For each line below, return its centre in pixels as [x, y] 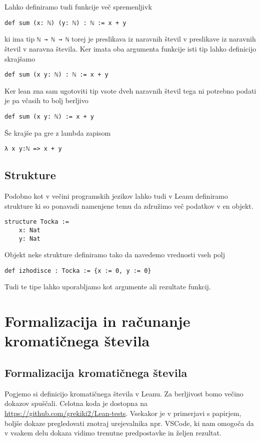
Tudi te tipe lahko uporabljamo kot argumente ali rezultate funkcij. [108, 287]
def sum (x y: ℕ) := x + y [49, 116]
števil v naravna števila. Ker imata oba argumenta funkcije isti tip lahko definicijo [130, 48]
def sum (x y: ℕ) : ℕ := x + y [56, 75]
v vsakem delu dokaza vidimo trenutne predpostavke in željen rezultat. [113, 433]
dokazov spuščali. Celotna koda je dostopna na [76, 403]
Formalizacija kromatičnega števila [96, 372]
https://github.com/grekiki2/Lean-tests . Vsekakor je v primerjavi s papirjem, [123, 413]
